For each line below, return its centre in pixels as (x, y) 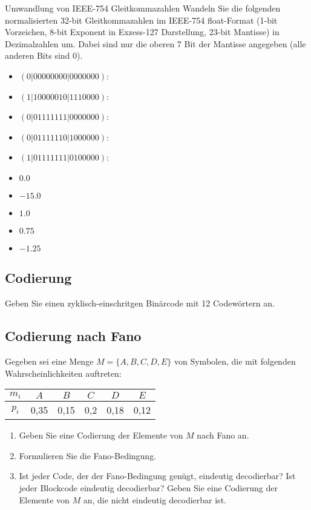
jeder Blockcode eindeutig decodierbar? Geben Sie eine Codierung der (148, 487)
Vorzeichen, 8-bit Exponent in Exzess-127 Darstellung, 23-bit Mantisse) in (142, 32)
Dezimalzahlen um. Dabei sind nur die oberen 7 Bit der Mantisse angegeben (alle (155, 43)
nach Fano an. (223, 435)
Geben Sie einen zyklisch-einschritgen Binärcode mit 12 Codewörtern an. (140, 303)
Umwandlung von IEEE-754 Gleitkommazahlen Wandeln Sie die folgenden (143, 8)
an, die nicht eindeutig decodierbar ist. (155, 499)
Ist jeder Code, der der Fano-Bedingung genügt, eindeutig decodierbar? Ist (157, 476)
